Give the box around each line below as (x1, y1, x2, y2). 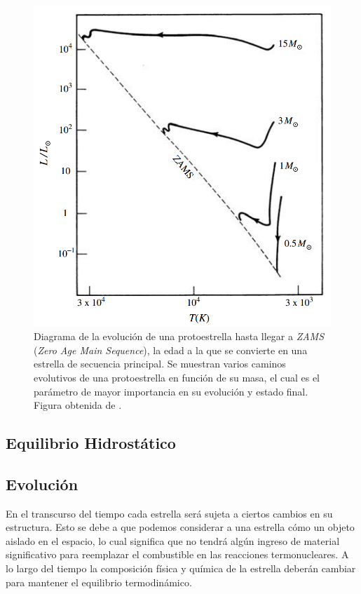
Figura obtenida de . (34, 398, 122, 412)
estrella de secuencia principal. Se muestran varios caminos (34, 356, 286, 371)
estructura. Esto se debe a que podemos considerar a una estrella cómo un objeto (6, 520, 355, 534)
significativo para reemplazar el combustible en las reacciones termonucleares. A (6, 547, 349, 562)
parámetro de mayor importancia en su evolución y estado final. (34, 384, 308, 398)
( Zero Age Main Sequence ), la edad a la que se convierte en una (34, 342, 308, 357)
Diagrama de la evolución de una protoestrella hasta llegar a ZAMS (34, 329, 325, 344)
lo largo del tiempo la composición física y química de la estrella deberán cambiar (6, 561, 356, 576)
